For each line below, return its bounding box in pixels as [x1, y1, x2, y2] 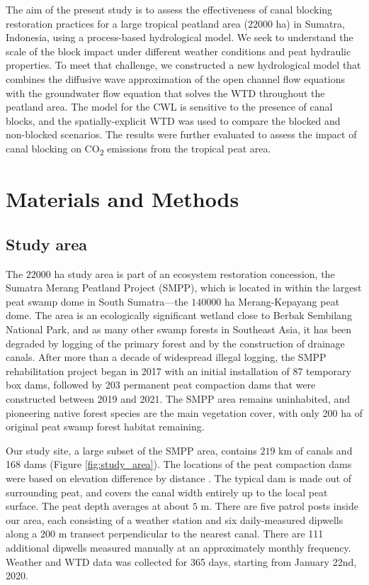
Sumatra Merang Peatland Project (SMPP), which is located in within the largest [6, 280, 362, 295]
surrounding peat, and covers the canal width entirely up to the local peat [6, 484, 328, 499]
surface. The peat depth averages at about [6, 498, 190, 513]
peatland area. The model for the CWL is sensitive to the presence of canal [6, 99, 333, 114]
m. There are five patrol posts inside [200, 498, 358, 513]
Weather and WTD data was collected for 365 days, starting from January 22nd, [6, 554, 357, 569]
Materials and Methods [6, 184, 239, 213]
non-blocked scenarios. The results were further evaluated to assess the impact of [6, 127, 357, 142]
